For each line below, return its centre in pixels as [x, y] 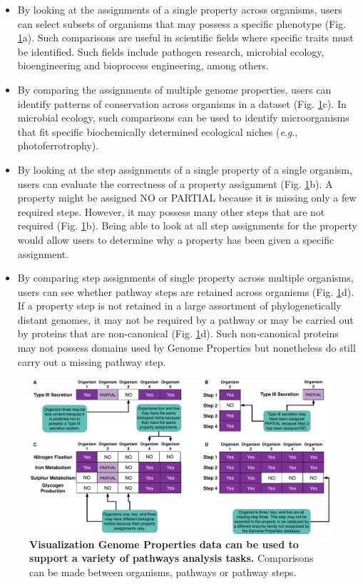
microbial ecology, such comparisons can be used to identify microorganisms [183, 118]
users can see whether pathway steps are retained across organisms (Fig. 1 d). [186, 291]
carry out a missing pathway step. [92, 361]
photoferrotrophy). [58, 145]
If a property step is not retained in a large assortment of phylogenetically [179, 306]
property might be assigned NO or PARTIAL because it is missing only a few [187, 198]
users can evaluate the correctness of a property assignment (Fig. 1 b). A [175, 183]
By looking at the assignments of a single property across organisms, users [180, 9]
